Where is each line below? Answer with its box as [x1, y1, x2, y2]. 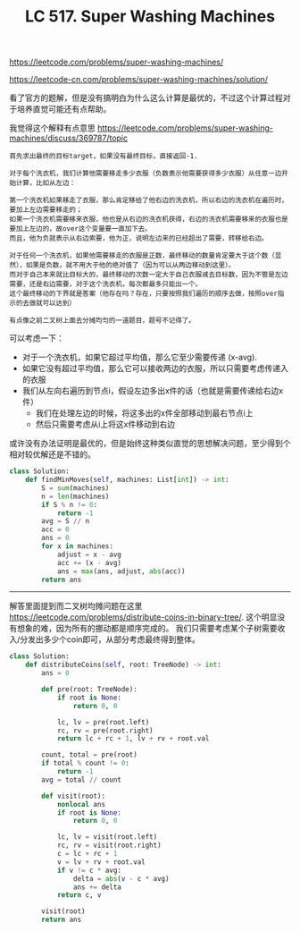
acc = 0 [41, 525, 70, 534]
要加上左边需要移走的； [9, 206, 83, 215]
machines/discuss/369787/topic [9, 132, 129, 144]
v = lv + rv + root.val [56, 857, 146, 867]
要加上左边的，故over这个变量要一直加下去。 [9, 224, 152, 233]
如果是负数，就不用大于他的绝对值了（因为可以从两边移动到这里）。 [25, 261, 236, 270]
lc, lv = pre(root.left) [56, 717, 150, 726]
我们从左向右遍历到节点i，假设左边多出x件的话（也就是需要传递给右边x [21, 385, 284, 396]
